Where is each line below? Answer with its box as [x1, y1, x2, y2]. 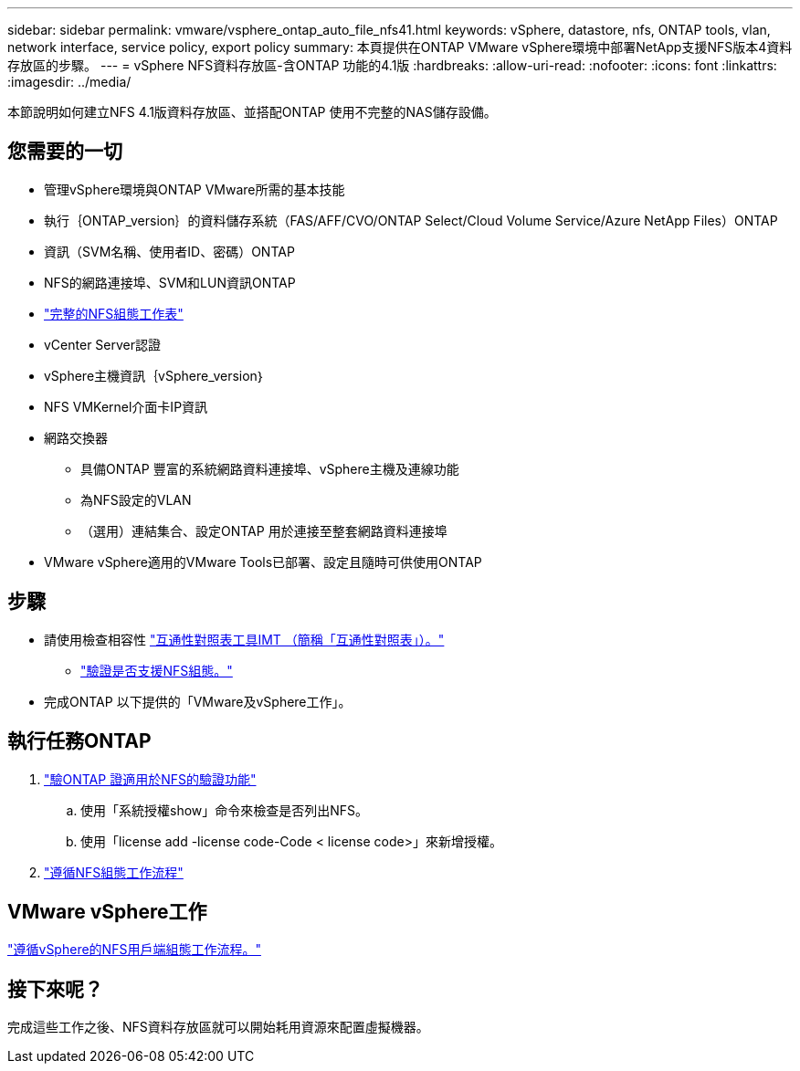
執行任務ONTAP [7, 730, 152, 753]
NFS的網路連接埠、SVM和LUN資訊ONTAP [44, 274, 296, 290]
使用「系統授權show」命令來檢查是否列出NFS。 [80, 802, 369, 818]
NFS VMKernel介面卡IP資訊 [44, 398, 208, 415]
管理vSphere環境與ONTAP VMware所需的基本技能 [44, 181, 345, 197]
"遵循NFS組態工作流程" [44, 864, 184, 880]
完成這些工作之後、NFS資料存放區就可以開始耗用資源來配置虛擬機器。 [7, 1019, 429, 1035]
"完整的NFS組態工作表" [44, 305, 184, 321]
